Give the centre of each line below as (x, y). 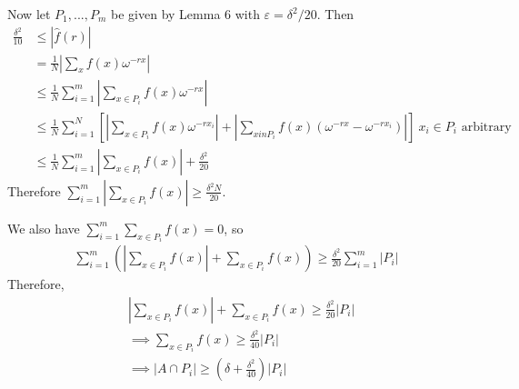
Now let (29, 14)
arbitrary (486, 127)
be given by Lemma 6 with (185, 14)
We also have (44, 228)
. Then (335, 14)
